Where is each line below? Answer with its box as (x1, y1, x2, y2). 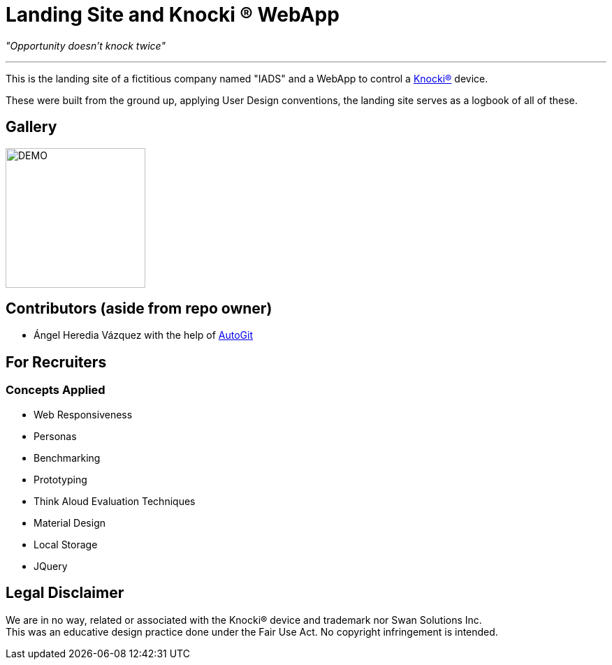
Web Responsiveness (34, 408, 133, 421)
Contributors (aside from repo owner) (6, 300, 272, 318)
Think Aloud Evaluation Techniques (34, 495, 196, 507)
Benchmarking (34, 451, 101, 464)
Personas (34, 430, 77, 442)
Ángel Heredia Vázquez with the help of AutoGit (34, 329, 254, 342)
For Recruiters (6, 353, 107, 371)
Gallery (6, 118, 57, 136)
